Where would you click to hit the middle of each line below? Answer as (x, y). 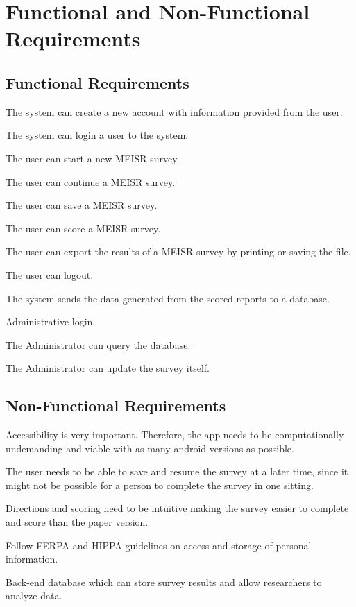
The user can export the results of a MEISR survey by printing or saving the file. (178, 251)
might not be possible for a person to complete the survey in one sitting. (160, 485)
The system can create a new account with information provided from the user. (174, 111)
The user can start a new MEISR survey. (93, 158)
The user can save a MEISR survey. (82, 205)
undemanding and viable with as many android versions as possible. (150, 448)
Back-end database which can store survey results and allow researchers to (164, 582)
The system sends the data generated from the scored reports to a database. (168, 298)
